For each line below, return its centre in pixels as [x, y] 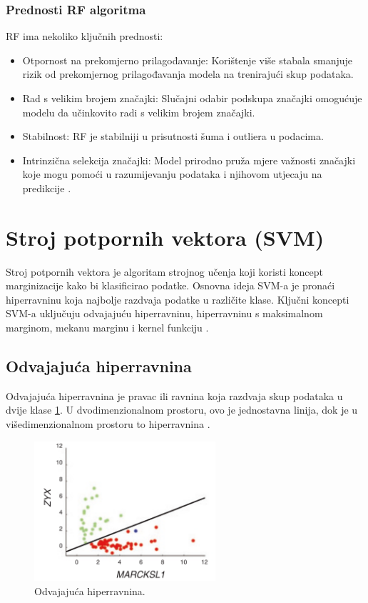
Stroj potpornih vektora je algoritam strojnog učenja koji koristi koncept [164, 271]
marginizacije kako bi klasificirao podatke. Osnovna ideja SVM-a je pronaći [170, 285]
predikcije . [47, 188]
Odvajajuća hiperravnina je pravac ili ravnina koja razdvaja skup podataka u [174, 395]
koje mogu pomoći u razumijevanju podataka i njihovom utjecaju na [172, 174]
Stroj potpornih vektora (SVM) [165, 237]
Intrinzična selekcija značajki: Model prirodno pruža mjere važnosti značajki [189, 160]
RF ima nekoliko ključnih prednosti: [85, 36]
